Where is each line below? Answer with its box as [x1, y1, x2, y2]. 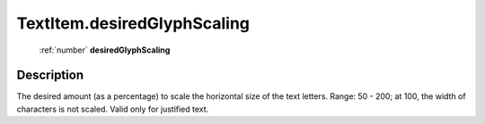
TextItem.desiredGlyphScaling [16, 13, 251, 33]
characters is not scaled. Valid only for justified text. [16, 103, 209, 114]
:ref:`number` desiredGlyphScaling [39, 45, 171, 55]
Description [16, 68, 84, 83]
